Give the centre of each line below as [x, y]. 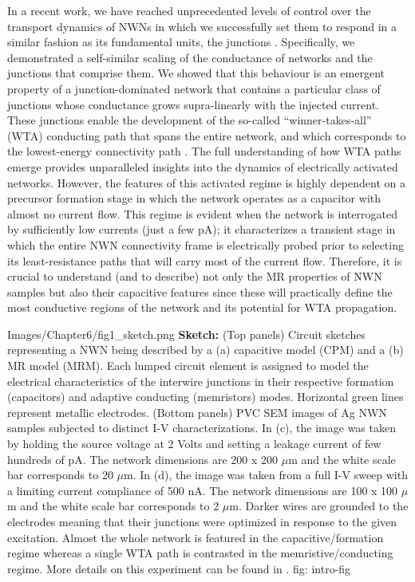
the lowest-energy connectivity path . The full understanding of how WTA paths [204, 151]
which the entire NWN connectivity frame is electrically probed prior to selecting [206, 244]
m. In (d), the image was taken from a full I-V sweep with [266, 475]
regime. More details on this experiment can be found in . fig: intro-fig [179, 568]
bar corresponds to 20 [60, 475]
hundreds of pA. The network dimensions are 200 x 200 [143, 459]
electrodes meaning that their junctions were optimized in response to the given [202, 521]
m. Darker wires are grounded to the [319, 506]
